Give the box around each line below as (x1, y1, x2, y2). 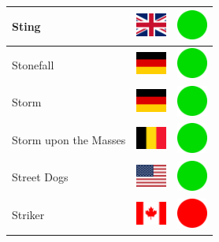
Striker (12, 207, 45, 223)
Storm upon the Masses (12, 131, 126, 147)
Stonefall (12, 56, 54, 73)
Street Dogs (12, 169, 69, 185)
